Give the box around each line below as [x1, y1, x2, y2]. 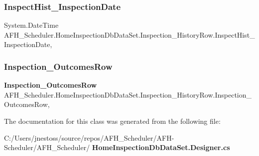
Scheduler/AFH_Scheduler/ [4, 142, 90, 153]
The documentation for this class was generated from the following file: [4, 116, 221, 126]
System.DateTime [4, 20, 59, 30]
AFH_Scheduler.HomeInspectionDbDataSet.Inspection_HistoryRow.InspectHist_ [4, 29, 255, 40]
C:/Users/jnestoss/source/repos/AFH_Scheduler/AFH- [4, 132, 174, 143]
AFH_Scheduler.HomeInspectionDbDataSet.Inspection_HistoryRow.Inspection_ [4, 89, 252, 100]
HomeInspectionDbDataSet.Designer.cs [92, 142, 230, 153]
